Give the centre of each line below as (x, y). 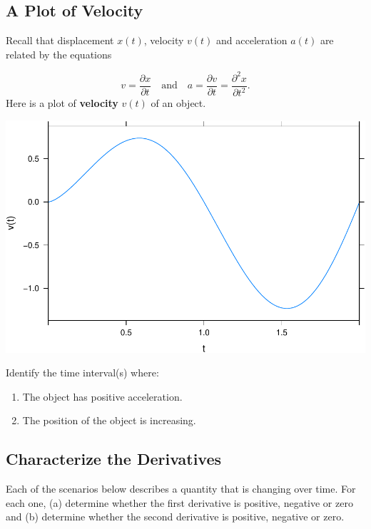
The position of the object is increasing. (109, 420)
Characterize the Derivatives (114, 459)
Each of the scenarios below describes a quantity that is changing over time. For (181, 489)
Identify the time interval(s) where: (82, 373)
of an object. (178, 103)
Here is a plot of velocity (62, 103)
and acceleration (252, 40)
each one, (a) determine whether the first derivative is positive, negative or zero (179, 502)
